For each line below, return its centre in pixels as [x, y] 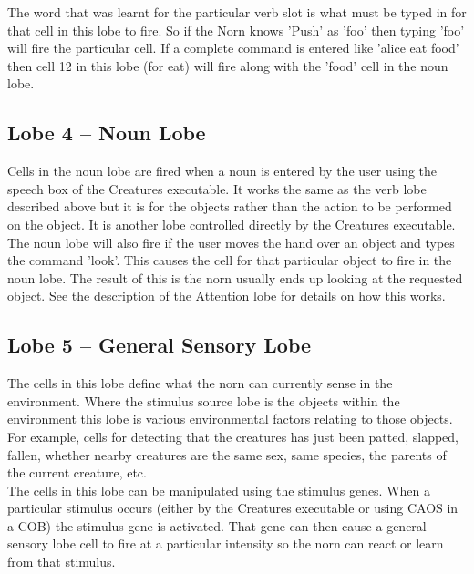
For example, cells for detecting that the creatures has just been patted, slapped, [233, 436]
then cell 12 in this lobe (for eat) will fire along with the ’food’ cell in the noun [228, 65]
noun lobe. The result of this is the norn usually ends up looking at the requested [235, 277]
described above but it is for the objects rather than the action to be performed [230, 206]
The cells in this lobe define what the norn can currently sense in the [200, 383]
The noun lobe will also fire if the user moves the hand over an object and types [231, 242]
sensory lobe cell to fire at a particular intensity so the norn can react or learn [226, 543]
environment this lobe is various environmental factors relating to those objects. [230, 419]
